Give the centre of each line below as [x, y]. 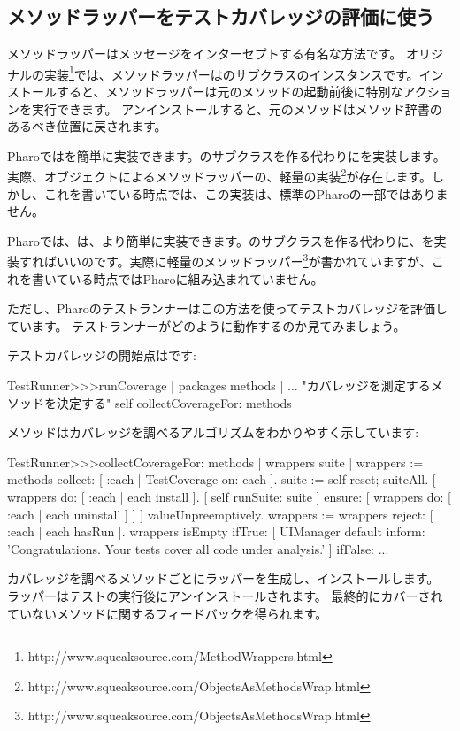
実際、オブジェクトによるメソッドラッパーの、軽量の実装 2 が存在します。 [220, 175]
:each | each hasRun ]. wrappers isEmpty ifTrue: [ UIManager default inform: [216, 531]
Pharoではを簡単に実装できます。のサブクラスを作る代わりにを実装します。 [226, 155]
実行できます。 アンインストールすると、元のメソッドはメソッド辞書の [237, 108]
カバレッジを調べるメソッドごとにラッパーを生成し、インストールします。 [223, 578]
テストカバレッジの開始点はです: [102, 355]
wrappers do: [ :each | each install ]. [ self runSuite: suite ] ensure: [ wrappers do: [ [229, 497]
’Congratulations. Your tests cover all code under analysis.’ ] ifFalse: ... [198, 548]
